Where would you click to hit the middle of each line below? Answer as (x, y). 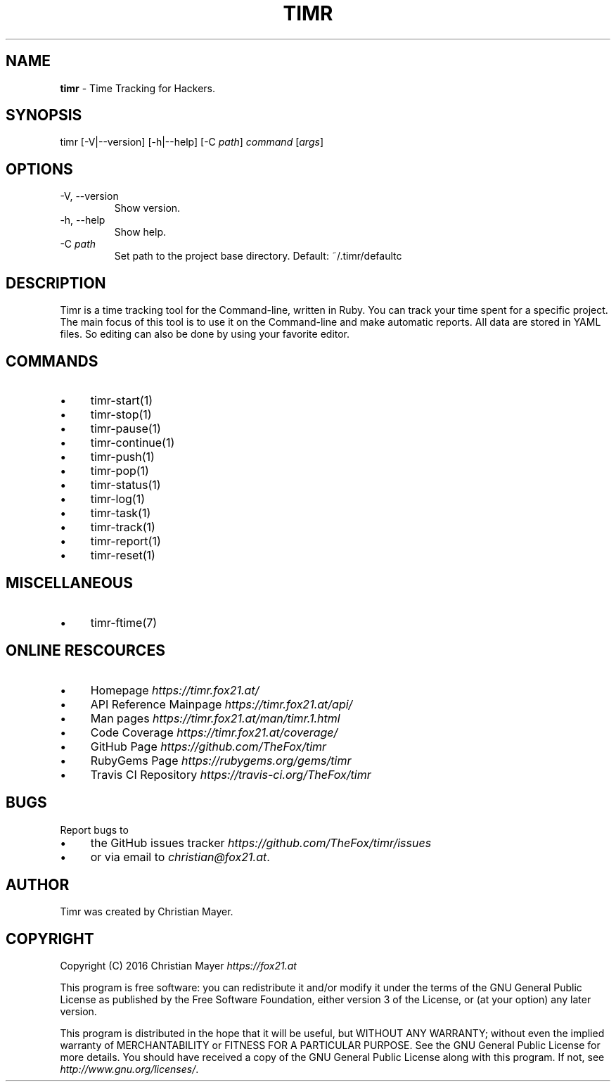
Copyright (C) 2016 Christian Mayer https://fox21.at (178, 966)
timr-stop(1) (121, 414)
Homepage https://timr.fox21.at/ (175, 690)
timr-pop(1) (120, 470)
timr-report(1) (126, 541)
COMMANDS (52, 361)
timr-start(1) (122, 400)
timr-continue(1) (133, 442)
